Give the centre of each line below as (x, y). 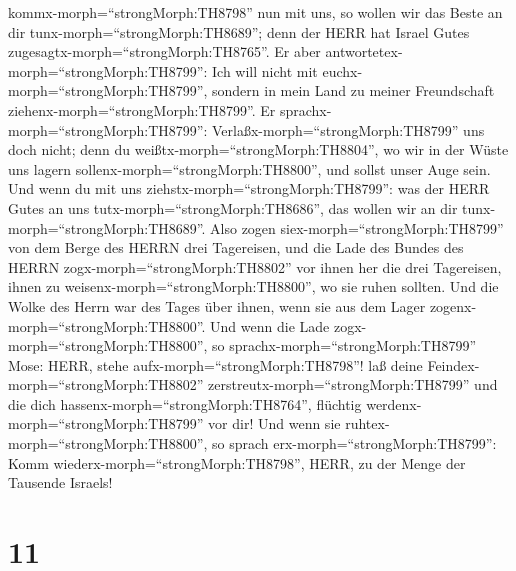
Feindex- (453, 364)
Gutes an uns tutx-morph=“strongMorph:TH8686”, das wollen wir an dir (233, 207)
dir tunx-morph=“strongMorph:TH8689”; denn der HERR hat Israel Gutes (239, 31)
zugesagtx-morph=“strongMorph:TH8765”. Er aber (164, 51)
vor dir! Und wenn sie (274, 423)
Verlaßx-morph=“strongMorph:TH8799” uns (348, 129)
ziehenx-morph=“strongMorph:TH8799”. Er (142, 109)
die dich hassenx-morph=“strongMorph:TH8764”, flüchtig (185, 403)
